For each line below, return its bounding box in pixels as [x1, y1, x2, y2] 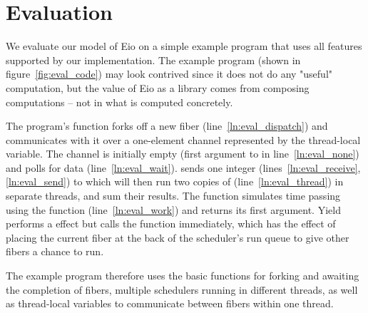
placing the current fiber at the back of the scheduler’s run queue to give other [6, 230, 349, 245]
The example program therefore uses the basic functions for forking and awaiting [6, 268, 359, 283]
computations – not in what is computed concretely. [6, 94, 233, 109]
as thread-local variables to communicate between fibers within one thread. [6, 296, 334, 311]
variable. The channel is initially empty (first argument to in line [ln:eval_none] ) [6, 146, 359, 161]
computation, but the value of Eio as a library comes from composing [6, 80, 310, 95]
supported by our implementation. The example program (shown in [6, 52, 301, 67]
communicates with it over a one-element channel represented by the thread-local [6, 132, 361, 147]
